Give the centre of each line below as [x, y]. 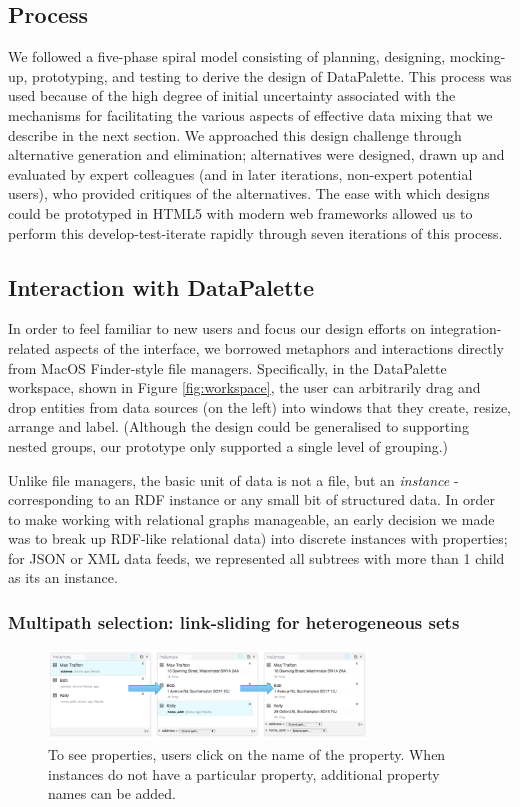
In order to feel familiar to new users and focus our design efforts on [217, 328]
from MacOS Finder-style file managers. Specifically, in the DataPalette [227, 367]
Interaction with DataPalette [161, 286]
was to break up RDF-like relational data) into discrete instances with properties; [258, 538]
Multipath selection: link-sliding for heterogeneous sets [234, 621]
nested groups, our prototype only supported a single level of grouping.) [228, 445]
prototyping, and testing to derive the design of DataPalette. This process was [272, 75]
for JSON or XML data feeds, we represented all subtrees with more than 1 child [256, 557]
